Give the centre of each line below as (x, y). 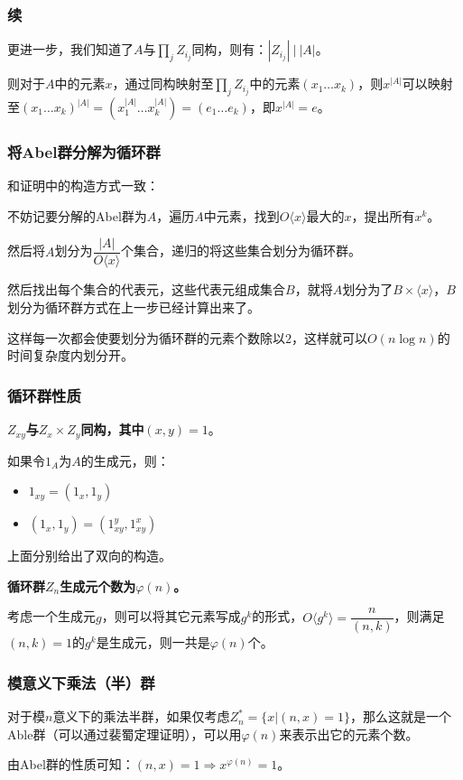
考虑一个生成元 (51, 616)
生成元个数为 (98, 585)
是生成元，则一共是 (153, 642)
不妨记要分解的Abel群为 (77, 215)
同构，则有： (230, 49)
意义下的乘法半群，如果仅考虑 (141, 716)
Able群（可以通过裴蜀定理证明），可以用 (125, 734)
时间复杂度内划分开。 (70, 355)
